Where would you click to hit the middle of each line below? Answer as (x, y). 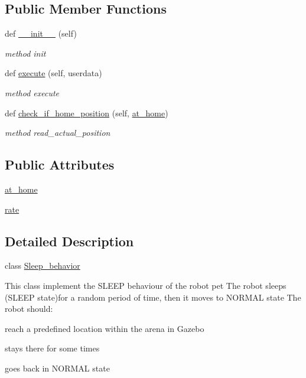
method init (25, 53)
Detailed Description (69, 241)
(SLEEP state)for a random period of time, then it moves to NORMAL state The (153, 297)
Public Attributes (60, 164)
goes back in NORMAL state (57, 368)
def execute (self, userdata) (53, 73)
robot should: (29, 309)
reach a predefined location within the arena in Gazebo (105, 328)
